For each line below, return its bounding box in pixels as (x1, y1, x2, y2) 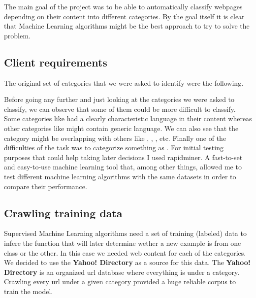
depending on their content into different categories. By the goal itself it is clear (4, 11, 245, 21)
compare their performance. (4, 181, 87, 191)
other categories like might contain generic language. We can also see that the (4, 123, 239, 133)
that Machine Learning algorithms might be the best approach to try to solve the (4, 21, 250, 31)
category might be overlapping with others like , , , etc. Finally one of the (4, 132, 226, 143)
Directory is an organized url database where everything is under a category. (4, 266, 240, 277)
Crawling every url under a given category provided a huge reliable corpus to (4, 276, 236, 287)
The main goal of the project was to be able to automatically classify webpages (4, 1, 243, 11)
